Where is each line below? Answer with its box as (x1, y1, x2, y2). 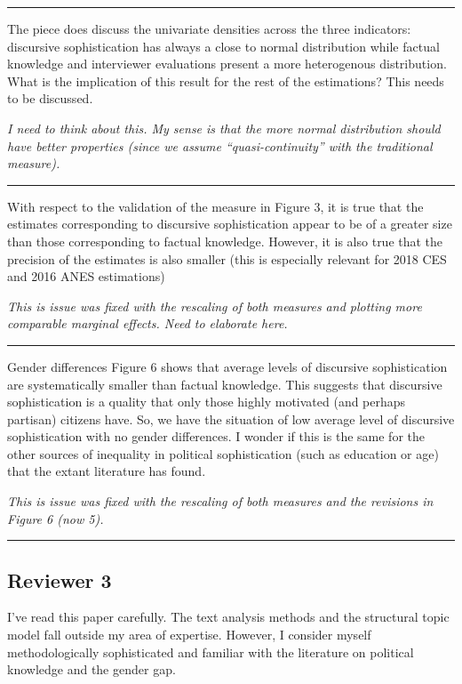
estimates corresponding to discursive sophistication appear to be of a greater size (7, 214, 452, 233)
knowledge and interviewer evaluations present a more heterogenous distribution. (7, 54, 447, 73)
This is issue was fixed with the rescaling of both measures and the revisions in (7, 492, 434, 511)
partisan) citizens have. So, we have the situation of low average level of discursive (7, 409, 455, 428)
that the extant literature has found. (7, 462, 206, 480)
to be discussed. (7, 89, 93, 108)
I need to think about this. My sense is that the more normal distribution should (7, 118, 441, 137)
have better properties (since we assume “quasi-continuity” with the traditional (7, 136, 433, 155)
